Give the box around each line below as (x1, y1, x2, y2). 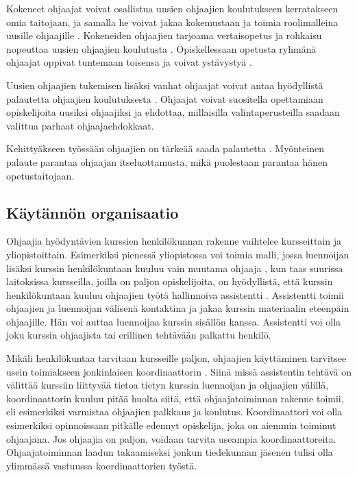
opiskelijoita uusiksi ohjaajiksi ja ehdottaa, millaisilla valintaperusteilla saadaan (6, 105, 340, 119)
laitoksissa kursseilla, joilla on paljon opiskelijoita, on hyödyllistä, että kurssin (6, 274, 333, 289)
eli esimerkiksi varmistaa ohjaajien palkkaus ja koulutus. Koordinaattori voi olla (6, 404, 343, 419)
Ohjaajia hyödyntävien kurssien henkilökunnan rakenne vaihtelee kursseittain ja (6, 234, 341, 248)
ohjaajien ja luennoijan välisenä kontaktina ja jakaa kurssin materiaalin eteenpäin (6, 301, 349, 315)
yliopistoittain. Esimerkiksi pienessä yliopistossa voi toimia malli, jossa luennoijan (6, 247, 349, 261)
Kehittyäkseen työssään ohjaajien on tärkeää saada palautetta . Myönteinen (6, 141, 324, 156)
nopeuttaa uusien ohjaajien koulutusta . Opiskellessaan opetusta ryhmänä (6, 41, 317, 56)
